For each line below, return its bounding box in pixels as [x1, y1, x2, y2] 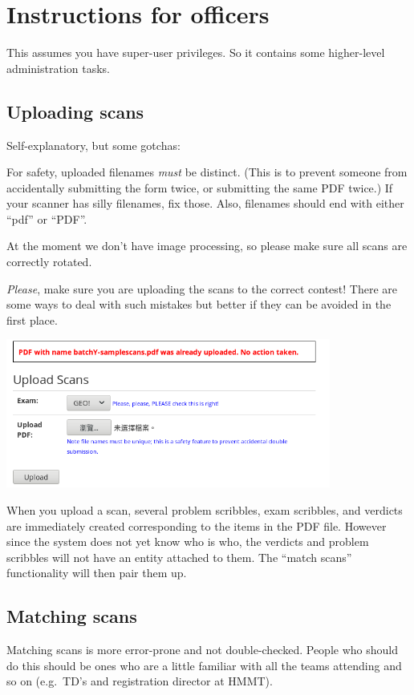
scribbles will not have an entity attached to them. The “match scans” [6, 548, 352, 565]
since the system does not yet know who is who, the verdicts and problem [6, 533, 369, 550]
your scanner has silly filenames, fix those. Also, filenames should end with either [6, 195, 404, 212]
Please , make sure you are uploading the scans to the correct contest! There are [6, 280, 397, 297]
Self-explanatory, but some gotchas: [6, 136, 181, 153]
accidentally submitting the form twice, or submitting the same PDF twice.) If [6, 179, 393, 196]
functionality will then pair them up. [6, 564, 187, 581]
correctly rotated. [6, 253, 92, 270]
